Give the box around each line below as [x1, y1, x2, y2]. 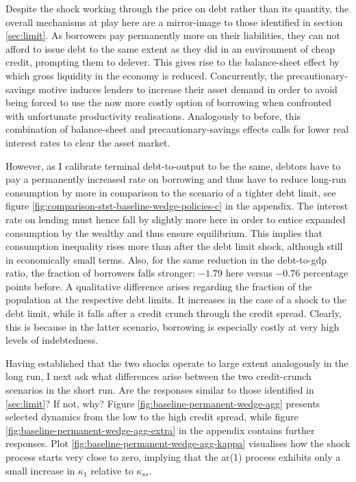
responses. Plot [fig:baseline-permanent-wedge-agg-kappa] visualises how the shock [5, 436, 351, 451]
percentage [303, 266, 348, 280]
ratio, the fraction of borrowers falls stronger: [5, 266, 195, 280]
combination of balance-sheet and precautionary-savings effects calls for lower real [5, 122, 349, 136]
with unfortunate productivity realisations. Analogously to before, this [5, 108, 301, 123]
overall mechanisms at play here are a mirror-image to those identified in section [5, 14, 343, 29]
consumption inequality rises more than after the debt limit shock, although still [5, 239, 343, 253]
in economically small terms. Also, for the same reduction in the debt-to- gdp [5, 252, 327, 266]
